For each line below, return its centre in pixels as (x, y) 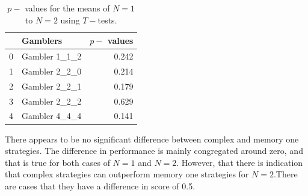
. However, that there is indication (240, 162)
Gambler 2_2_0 (52, 71)
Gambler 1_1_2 (52, 56)
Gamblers (42, 41)
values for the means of (67, 8)
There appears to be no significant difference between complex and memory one (152, 139)
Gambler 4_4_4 (52, 116)
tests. (107, 20)
